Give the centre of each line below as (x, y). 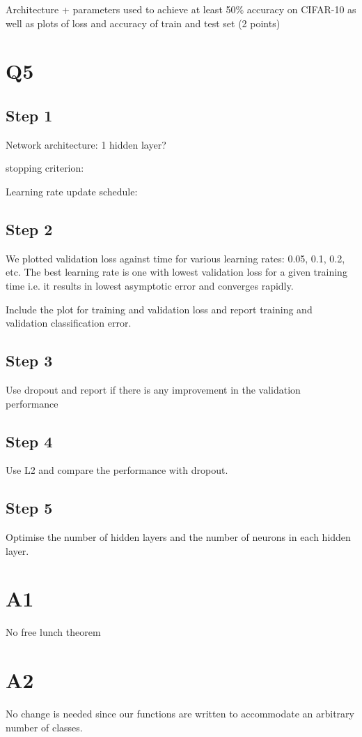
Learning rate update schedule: (72, 191)
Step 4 (29, 441)
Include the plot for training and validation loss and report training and (159, 309)
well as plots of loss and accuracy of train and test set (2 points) (143, 23)
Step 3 (29, 360)
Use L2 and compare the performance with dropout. (117, 470)
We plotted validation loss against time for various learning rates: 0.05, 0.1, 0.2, (175, 258)
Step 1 (29, 115)
